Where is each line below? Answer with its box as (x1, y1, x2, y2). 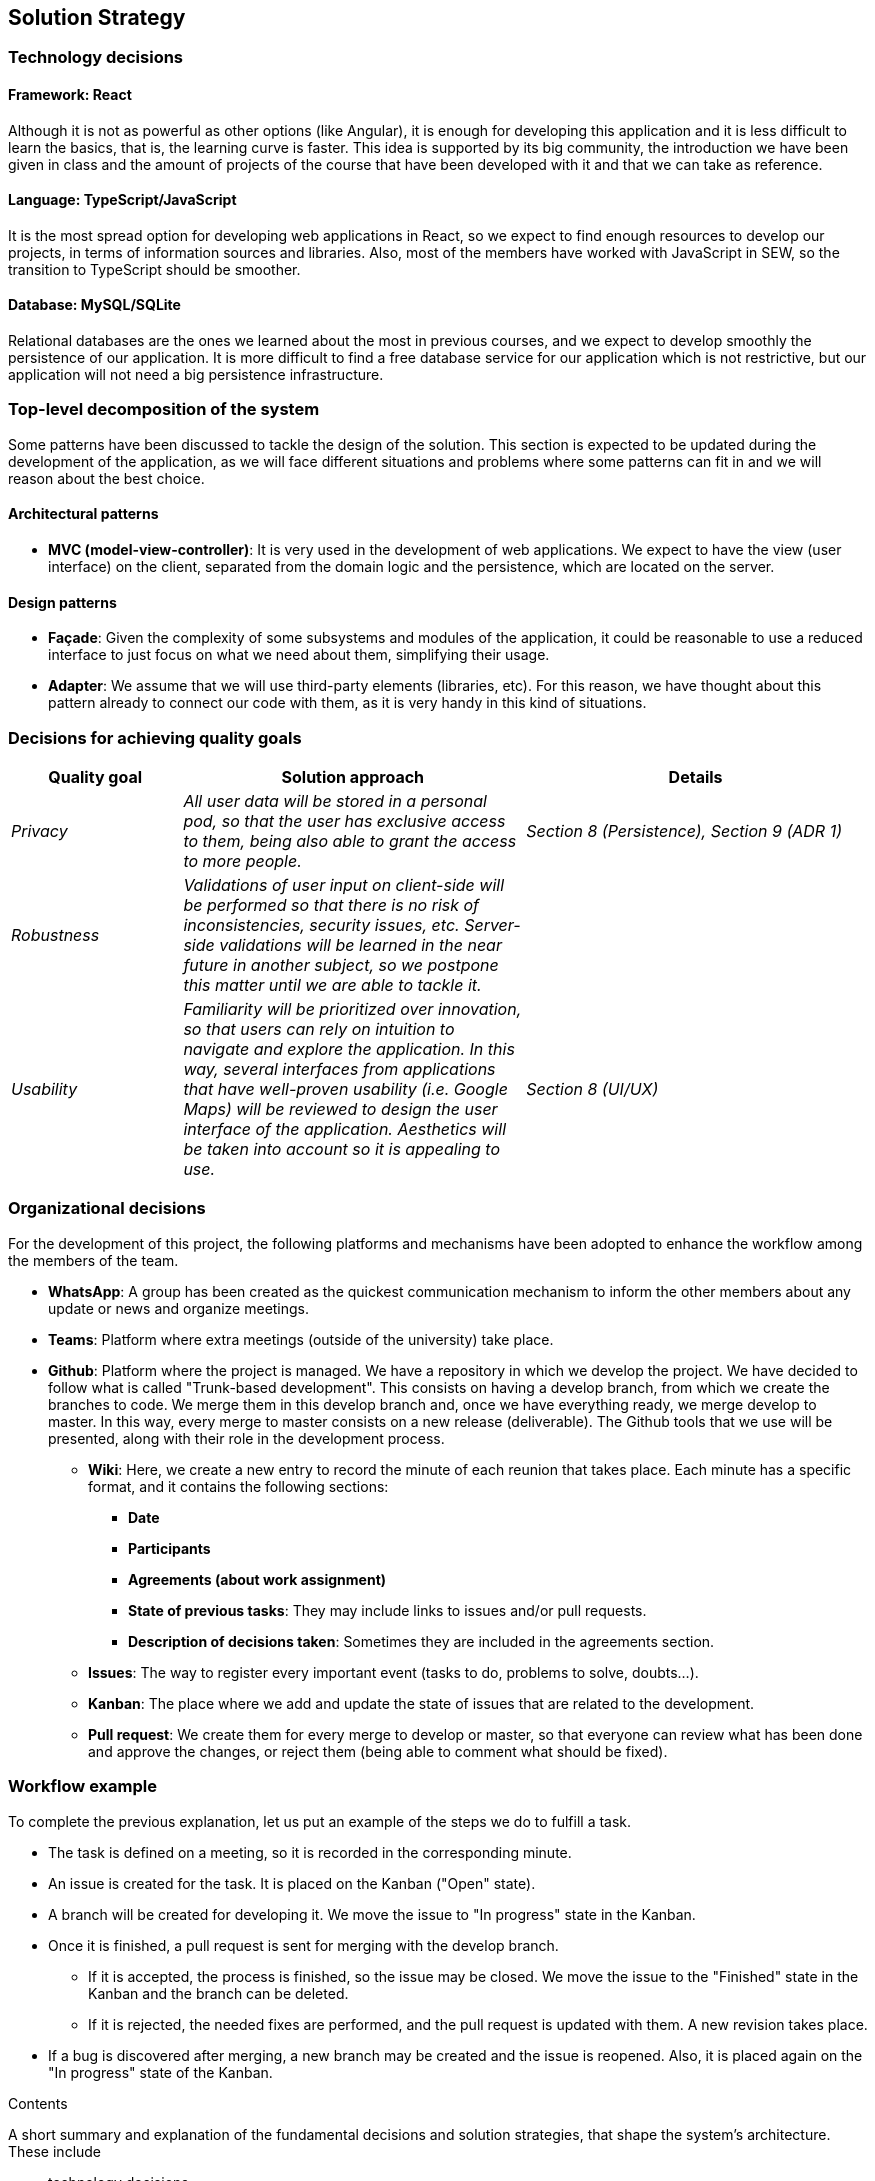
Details (668, 767, 723, 788)
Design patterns (8, 593, 117, 611)
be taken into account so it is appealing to (183, 1139, 501, 1160)
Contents (8, 2094, 68, 2112)
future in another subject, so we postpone (183, 955, 499, 976)
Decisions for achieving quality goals (8, 727, 302, 748)
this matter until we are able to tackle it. (183, 975, 482, 996)
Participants (128, 1539, 211, 1557)
